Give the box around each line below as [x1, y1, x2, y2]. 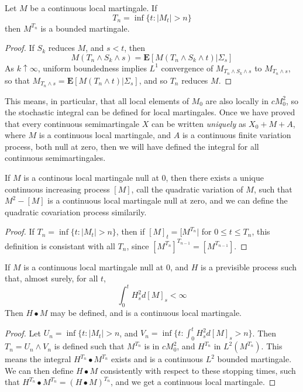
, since [126, 239, 149, 252]
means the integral [5, 353, 71, 365]
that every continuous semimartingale [5, 117, 140, 129]
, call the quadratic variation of [131, 183, 243, 195]
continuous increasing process [5, 183, 110, 195]
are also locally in [205, 94, 268, 106]
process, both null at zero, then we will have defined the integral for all [5, 140, 259, 152]
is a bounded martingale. [40, 22, 130, 34]
